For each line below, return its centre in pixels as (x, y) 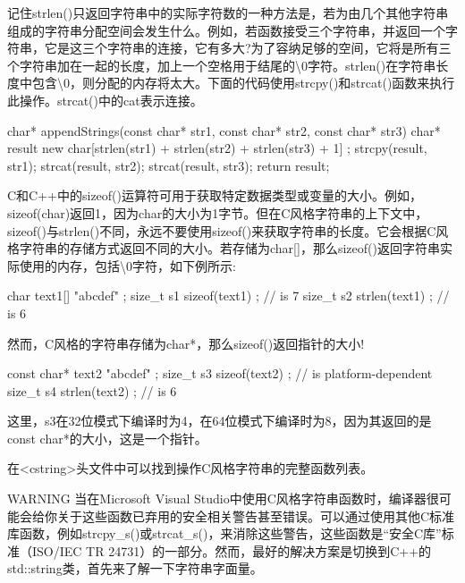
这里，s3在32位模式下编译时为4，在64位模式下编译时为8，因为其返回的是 (220, 421)
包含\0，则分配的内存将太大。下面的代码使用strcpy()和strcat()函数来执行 (243, 83)
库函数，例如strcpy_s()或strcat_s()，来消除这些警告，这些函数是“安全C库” (224, 533)
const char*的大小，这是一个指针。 (107, 438)
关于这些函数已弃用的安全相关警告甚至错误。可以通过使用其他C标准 (256, 515)
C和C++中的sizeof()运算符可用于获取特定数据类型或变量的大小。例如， (215, 195)
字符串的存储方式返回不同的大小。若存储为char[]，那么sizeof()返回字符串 (229, 248)
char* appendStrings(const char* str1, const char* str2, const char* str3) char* (224, 130)
